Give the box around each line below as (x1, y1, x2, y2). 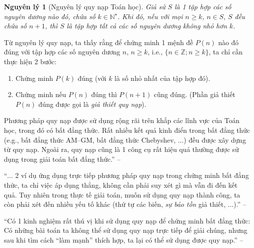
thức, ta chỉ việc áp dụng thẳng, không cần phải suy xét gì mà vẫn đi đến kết (4, 179, 238, 190)
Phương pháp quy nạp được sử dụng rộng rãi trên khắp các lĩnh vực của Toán (4, 115, 240, 125)
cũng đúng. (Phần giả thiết (154, 89, 236, 99)
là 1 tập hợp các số (174, 1, 231, 11)
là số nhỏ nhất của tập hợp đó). (114, 73, 210, 83)
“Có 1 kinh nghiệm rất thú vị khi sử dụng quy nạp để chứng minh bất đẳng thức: (4, 215, 251, 225)
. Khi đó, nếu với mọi (117, 11, 183, 21)
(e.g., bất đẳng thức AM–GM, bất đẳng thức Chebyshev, (4, 134, 176, 145)
